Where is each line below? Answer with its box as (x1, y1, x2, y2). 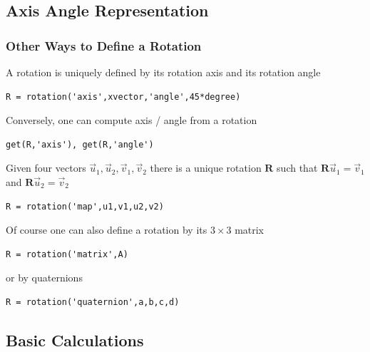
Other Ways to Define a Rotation (6, 36, 202, 54)
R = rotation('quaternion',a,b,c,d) (6, 296, 180, 307)
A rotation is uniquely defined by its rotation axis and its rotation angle (6, 65, 321, 79)
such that (277, 160, 318, 175)
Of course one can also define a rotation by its (6, 222, 207, 237)
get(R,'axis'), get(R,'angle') (6, 139, 154, 150)
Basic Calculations (6, 328, 144, 351)
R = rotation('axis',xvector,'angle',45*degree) (6, 91, 241, 102)
